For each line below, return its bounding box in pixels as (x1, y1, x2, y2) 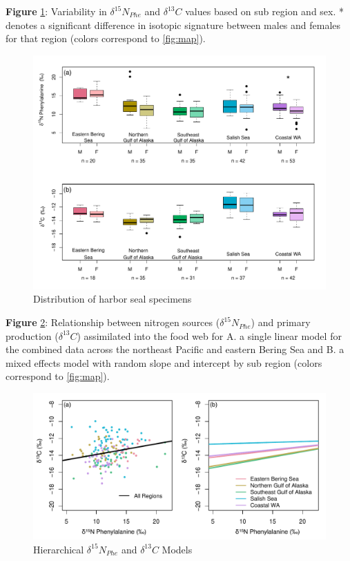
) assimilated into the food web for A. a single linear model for (77, 328, 342, 343)
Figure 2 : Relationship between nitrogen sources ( (6, 315, 220, 330)
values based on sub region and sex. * (185, 4, 344, 18)
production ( (6, 328, 59, 343)
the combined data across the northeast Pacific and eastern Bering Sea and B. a (6, 342, 344, 356)
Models (162, 542, 193, 556)
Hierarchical (33, 542, 84, 556)
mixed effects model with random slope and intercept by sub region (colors (6, 355, 322, 370)
